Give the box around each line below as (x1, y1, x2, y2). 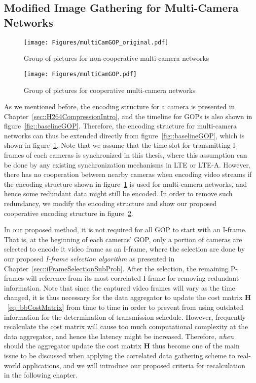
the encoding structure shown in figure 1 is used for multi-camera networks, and (4, 178, 247, 189)
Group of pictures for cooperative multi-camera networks (24, 85, 196, 95)
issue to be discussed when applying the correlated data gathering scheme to (4, 350, 235, 360)
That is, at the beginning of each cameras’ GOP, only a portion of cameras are (4, 234, 242, 244)
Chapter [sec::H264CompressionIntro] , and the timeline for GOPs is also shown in (4, 111, 253, 121)
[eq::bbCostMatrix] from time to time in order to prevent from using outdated (7, 301, 243, 312)
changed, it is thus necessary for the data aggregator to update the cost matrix (4, 292, 243, 302)
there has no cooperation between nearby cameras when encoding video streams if (4, 169, 252, 179)
